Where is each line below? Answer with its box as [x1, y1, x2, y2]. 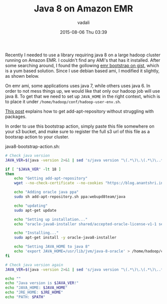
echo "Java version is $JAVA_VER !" [5, 281, 79, 286]
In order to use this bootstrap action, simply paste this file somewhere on [5, 123, 155, 129]
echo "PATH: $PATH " [5, 295, 46, 300]
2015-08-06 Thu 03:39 [60, 29, 107, 35]
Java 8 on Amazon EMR [34, 3, 133, 14]
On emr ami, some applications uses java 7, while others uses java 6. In [5, 83, 151, 89]
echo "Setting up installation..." [14, 217, 88, 222]
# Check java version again [5, 262, 64, 267]
